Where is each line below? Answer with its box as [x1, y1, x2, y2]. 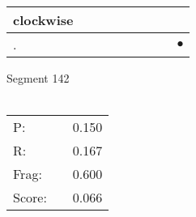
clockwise [13, 11, 74, 29]
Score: [13, 188, 47, 207]
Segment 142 [6, 70, 70, 86]
